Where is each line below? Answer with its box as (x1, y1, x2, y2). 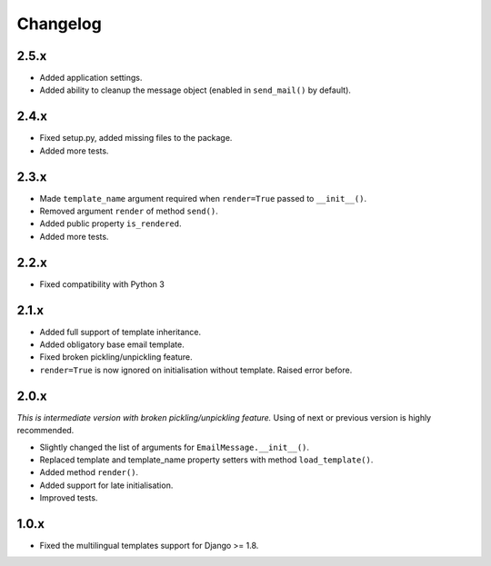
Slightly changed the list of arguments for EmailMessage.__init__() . (39, 442, 309, 452)
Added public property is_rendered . (39, 218, 182, 229)
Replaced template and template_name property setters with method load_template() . (39, 454, 374, 465)
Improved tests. (39, 492, 98, 503)
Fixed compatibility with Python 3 (39, 278, 165, 290)
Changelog (16, 14, 102, 34)
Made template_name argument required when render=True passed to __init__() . (39, 193, 367, 204)
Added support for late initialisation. (39, 480, 174, 491)
